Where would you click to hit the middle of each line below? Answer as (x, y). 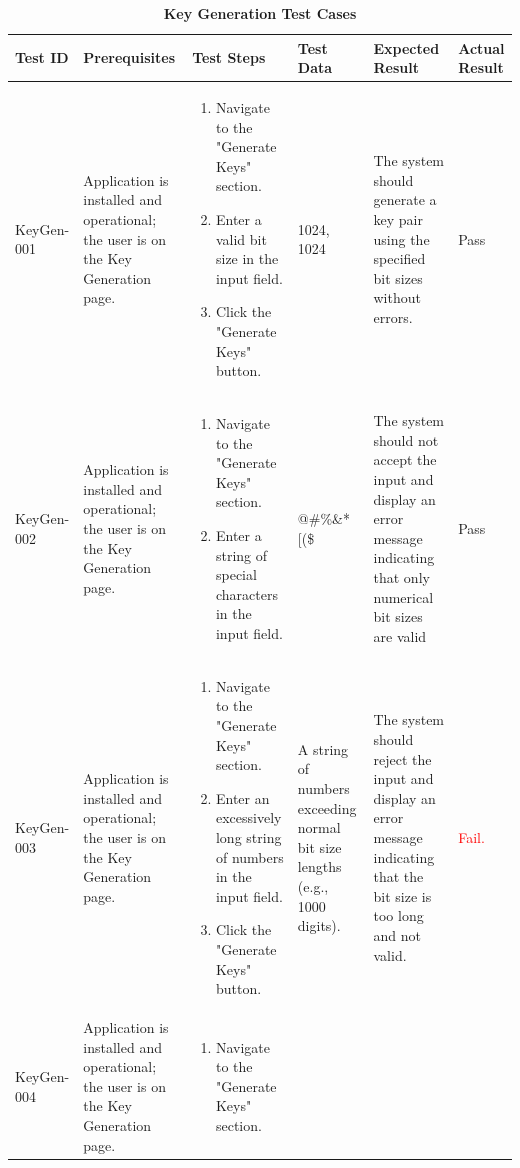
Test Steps (229, 57)
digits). (319, 925)
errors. (393, 316)
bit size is (402, 895)
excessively (248, 817)
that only (401, 576)
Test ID (42, 57)
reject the (402, 758)
